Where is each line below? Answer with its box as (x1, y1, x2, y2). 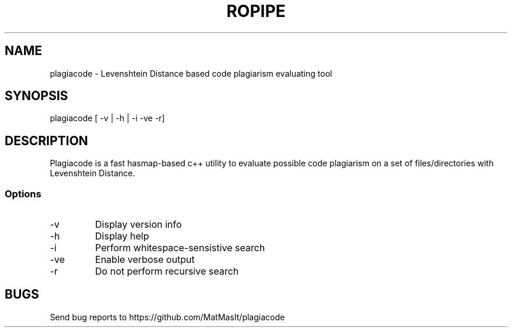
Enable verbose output (95, 254, 195, 266)
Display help (95, 230, 150, 242)
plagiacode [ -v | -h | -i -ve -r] (50, 113, 165, 124)
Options (5, 187, 41, 200)
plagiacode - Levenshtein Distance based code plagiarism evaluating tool (50, 68, 333, 78)
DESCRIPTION (5, 133, 88, 148)
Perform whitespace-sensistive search (95, 242, 265, 254)
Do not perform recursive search (95, 265, 239, 278)
